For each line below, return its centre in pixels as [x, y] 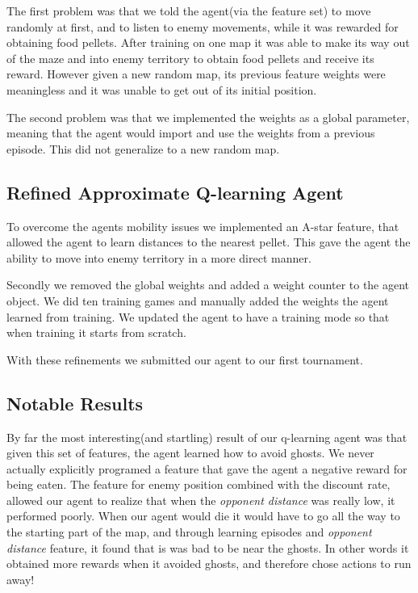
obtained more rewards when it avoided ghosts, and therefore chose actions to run [209, 564]
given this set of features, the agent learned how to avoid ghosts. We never [190, 453]
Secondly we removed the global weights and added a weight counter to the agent [208, 285]
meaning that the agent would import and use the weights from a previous [191, 133]
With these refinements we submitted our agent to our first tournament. [185, 359]
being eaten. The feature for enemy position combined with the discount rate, [199, 484]
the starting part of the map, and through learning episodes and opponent [189, 532]
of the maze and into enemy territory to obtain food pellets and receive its [190, 58]
